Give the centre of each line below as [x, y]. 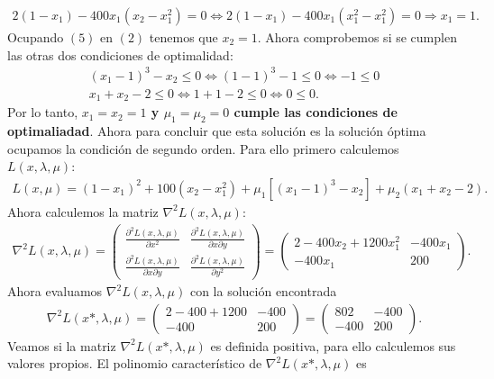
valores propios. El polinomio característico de [135, 363]
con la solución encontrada [263, 291]
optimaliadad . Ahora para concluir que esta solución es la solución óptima [217, 131]
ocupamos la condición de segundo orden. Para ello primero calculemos [203, 148]
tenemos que [183, 37]
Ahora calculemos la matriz [83, 211]
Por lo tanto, [43, 112]
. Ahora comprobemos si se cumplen [357, 37]
